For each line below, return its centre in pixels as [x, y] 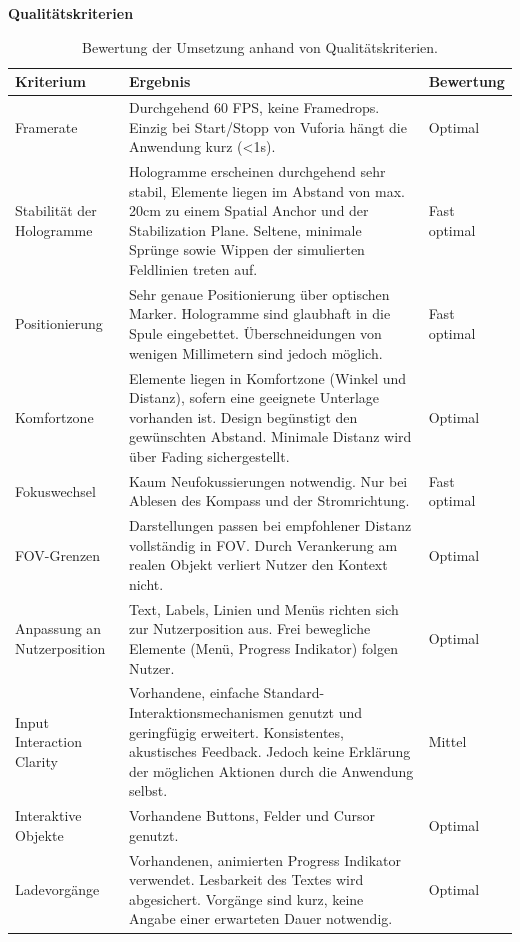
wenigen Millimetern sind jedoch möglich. [255, 352]
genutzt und [325, 712]
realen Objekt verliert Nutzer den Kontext [258, 564]
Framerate [46, 126]
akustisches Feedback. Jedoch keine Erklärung [269, 751]
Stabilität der [56, 210]
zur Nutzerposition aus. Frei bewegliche [249, 628]
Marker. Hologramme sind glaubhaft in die [259, 313]
